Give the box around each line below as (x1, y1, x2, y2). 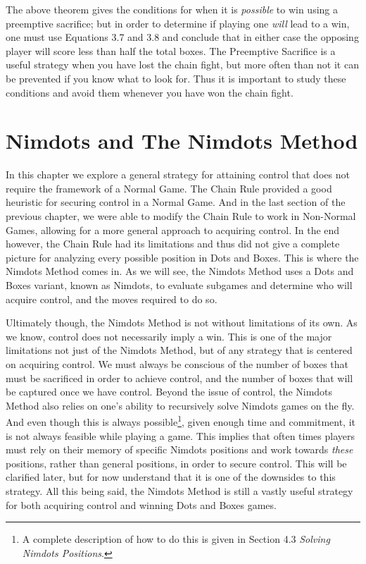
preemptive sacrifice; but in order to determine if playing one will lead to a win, (6, 16, 350, 30)
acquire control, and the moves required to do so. (6, 291, 217, 306)
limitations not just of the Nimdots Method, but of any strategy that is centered (6, 343, 353, 357)
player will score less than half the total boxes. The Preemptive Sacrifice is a (6, 43, 336, 58)
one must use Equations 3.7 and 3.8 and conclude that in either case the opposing (6, 30, 359, 44)
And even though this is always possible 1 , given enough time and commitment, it (6, 412, 355, 429)
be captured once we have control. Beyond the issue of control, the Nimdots (6, 384, 333, 399)
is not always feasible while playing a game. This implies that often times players (6, 428, 355, 443)
